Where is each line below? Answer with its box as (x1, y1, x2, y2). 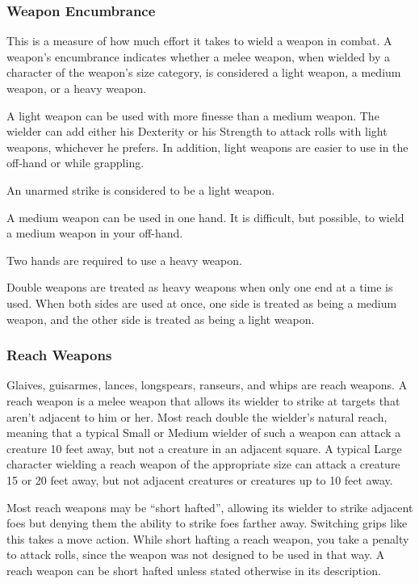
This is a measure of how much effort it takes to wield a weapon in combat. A (6, 32, 392, 49)
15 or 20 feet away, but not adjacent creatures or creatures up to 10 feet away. (6, 471, 393, 488)
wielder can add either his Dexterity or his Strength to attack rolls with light (6, 123, 388, 140)
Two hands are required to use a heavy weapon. (6, 251, 242, 268)
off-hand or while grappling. (6, 154, 145, 171)
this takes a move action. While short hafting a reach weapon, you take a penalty (6, 530, 409, 547)
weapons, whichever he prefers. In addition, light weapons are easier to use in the (6, 138, 409, 155)
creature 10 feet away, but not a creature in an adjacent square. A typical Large (6, 439, 402, 456)
